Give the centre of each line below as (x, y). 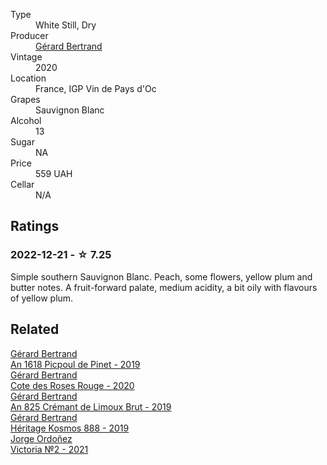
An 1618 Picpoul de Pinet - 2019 (75, 364)
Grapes (25, 99)
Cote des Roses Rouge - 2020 (72, 385)
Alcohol (26, 120)
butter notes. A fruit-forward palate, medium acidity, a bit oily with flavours (164, 287)
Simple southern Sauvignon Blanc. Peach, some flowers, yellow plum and (161, 276)
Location (28, 78)
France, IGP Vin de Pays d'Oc (96, 88)
